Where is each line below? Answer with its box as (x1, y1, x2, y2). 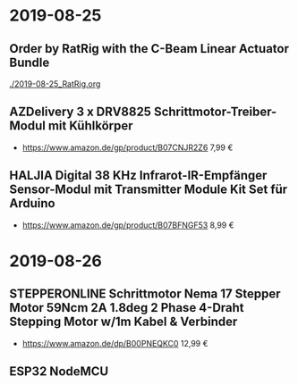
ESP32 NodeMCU (9, 364, 109, 380)
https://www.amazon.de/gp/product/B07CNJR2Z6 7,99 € (21, 142, 234, 153)
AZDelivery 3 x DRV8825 (9, 105, 152, 120)
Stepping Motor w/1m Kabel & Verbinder (9, 314, 238, 330)
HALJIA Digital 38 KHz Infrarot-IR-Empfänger (9, 168, 268, 183)
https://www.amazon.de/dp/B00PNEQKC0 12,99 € (21, 338, 209, 348)
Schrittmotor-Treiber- (153, 105, 277, 120)
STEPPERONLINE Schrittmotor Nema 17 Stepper (9, 287, 281, 302)
